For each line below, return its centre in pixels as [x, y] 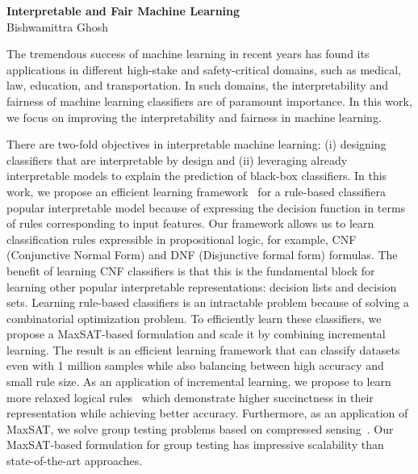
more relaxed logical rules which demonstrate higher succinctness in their [190, 397]
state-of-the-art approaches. [75, 461]
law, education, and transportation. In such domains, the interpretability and [197, 85]
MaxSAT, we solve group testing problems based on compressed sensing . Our [200, 428]
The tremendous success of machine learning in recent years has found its [188, 54]
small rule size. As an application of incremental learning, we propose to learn [199, 382]
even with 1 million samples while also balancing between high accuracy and [195, 365]
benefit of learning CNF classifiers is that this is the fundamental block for [191, 270]
